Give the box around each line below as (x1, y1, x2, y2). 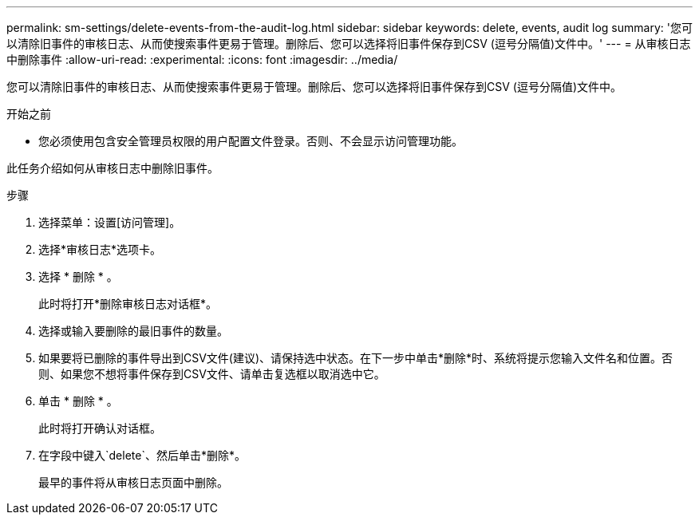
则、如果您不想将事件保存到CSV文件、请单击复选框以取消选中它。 (38, 367, 385, 381)
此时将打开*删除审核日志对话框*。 (38, 297, 218, 310)
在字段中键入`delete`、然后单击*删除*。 (38, 448, 246, 462)
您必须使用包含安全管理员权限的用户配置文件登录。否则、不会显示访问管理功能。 (38, 134, 463, 148)
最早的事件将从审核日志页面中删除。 (38, 476, 228, 489)
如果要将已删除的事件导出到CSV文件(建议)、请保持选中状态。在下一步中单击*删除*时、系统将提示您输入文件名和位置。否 (38, 351, 673, 365)
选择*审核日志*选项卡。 (38, 243, 162, 256)
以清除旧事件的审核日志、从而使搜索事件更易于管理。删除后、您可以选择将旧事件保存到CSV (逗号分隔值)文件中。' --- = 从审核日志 (6, 37, 691, 50)
